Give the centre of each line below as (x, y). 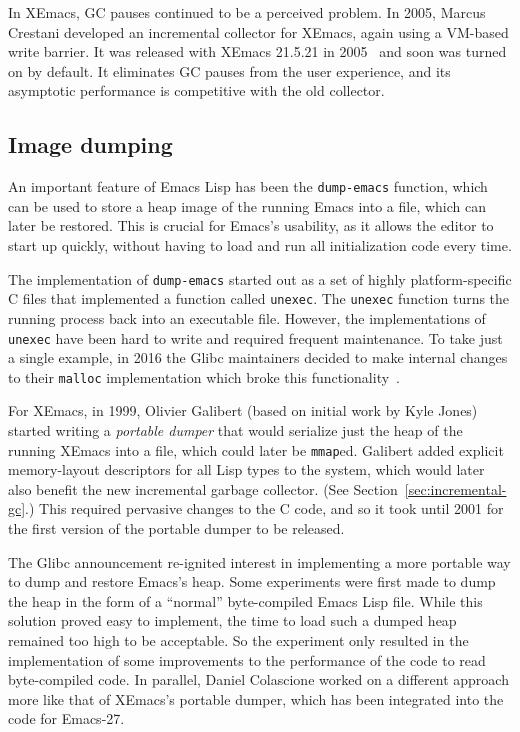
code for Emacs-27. (66, 718)
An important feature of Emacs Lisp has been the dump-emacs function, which (248, 186)
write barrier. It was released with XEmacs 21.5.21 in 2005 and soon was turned (257, 51)
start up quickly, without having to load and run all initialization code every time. (260, 245)
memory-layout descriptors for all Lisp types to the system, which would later (246, 469)
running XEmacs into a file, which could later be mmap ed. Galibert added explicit (256, 449)
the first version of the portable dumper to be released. (176, 528)
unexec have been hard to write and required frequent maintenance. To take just (255, 337)
